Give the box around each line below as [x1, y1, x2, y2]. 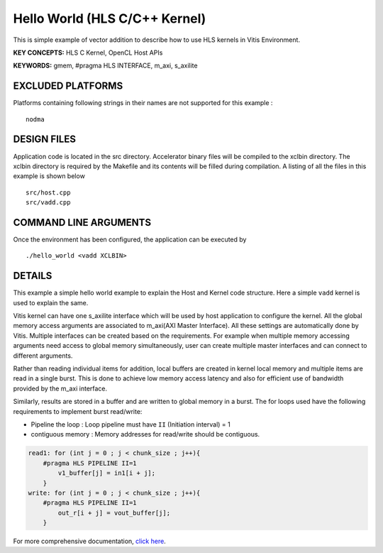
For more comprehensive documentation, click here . [13, 537, 166, 546]
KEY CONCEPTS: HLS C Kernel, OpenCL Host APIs [13, 48, 163, 57]
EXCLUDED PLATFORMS [13, 80, 123, 92]
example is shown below [13, 172, 85, 180]
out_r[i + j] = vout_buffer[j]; [57, 508, 170, 517]
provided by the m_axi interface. [13, 384, 108, 393]
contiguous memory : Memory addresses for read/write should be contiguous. [30, 430, 260, 439]
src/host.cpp [26, 188, 71, 197]
